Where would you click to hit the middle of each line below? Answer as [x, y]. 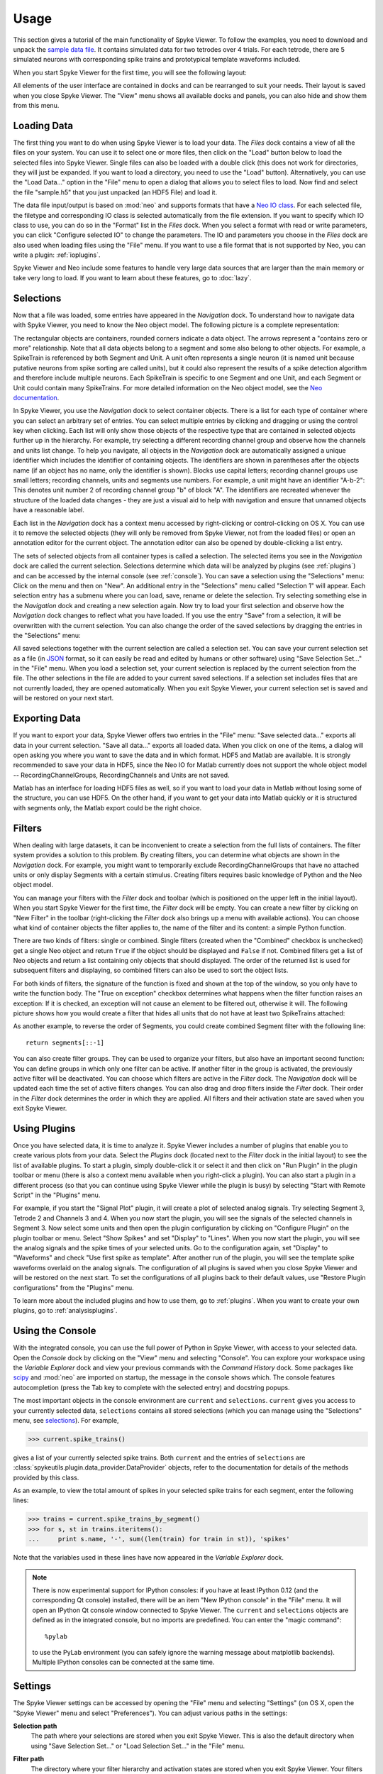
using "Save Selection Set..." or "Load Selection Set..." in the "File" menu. [138, 1746]
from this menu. [36, 105]
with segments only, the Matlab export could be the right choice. [107, 808]
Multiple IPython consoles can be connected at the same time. [123, 1662]
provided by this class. [46, 1477]
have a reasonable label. [49, 510]
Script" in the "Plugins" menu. [57, 1195]
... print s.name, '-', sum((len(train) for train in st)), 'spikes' [159, 1539]
